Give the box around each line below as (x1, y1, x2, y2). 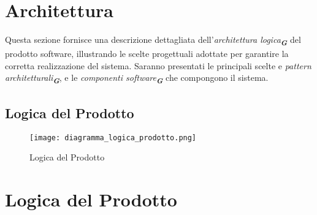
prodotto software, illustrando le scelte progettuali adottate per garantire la (5, 47, 289, 60)
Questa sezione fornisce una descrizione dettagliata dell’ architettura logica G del (5, 33, 301, 48)
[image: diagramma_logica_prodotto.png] (29, 133, 197, 142)
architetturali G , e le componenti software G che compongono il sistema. (5, 71, 269, 86)
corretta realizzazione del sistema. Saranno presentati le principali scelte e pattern (5, 59, 311, 72)
